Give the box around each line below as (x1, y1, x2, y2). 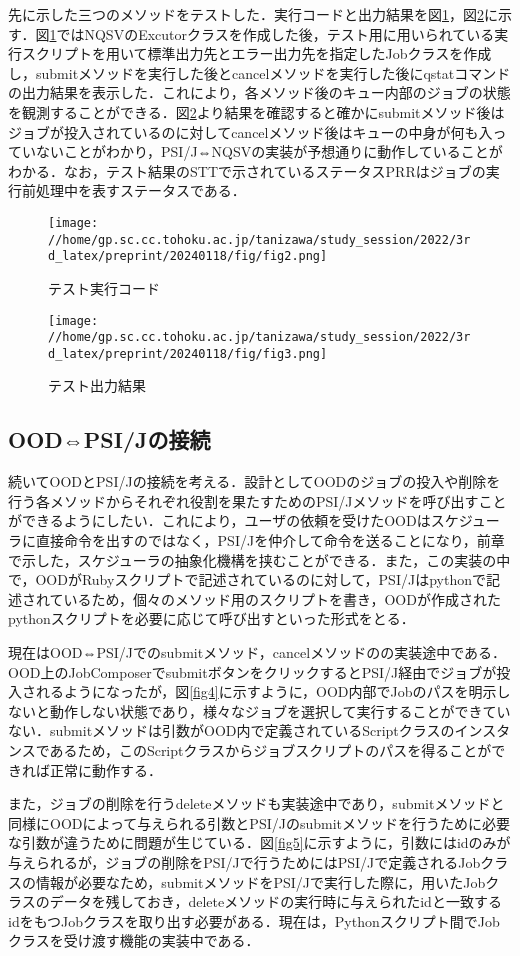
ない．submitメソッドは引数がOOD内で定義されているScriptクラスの (8, 720, 455, 741)
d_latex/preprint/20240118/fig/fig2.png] (48, 249, 328, 264)
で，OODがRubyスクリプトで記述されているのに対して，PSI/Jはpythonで (8, 569, 486, 590)
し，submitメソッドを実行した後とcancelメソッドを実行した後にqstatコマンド (8, 62, 511, 83)
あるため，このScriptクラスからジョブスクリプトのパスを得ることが (49, 739, 492, 760)
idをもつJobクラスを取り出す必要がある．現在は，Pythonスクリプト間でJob (8, 910, 500, 931)
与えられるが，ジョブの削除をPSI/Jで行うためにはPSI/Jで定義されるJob (8, 851, 481, 872)
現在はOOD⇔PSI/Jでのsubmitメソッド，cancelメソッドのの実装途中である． (8, 642, 507, 663)
